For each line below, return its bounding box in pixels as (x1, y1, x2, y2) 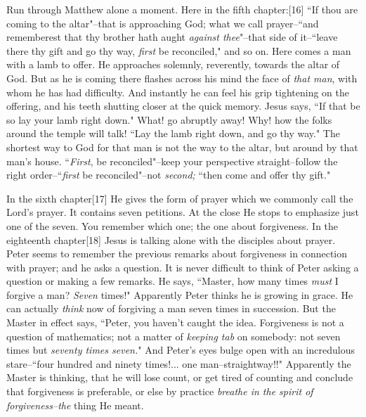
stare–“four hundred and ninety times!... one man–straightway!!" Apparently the (6, 356, 351, 371)
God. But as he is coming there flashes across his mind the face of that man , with (6, 70, 358, 85)
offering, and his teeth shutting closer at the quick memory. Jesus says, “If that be (6, 98, 360, 113)
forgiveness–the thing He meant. (6, 397, 144, 412)
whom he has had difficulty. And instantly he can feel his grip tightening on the (6, 84, 349, 99)
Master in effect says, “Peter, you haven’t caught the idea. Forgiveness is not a (6, 315, 344, 330)
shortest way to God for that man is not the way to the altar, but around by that (6, 139, 358, 154)
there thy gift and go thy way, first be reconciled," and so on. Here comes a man (6, 43, 351, 58)
